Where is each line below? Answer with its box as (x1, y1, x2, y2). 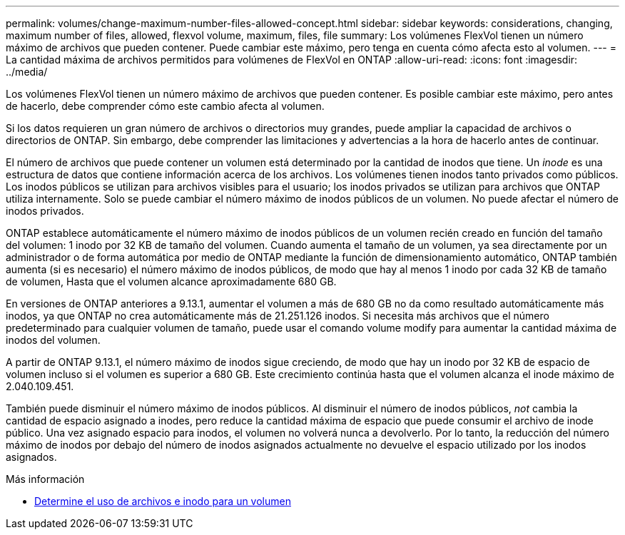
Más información (6, 473, 85, 485)
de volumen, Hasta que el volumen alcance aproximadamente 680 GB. (6, 275, 337, 287)
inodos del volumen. (6, 334, 101, 346)
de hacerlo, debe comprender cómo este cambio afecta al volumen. (6, 100, 325, 112)
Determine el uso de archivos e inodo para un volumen (34, 495, 291, 507)
